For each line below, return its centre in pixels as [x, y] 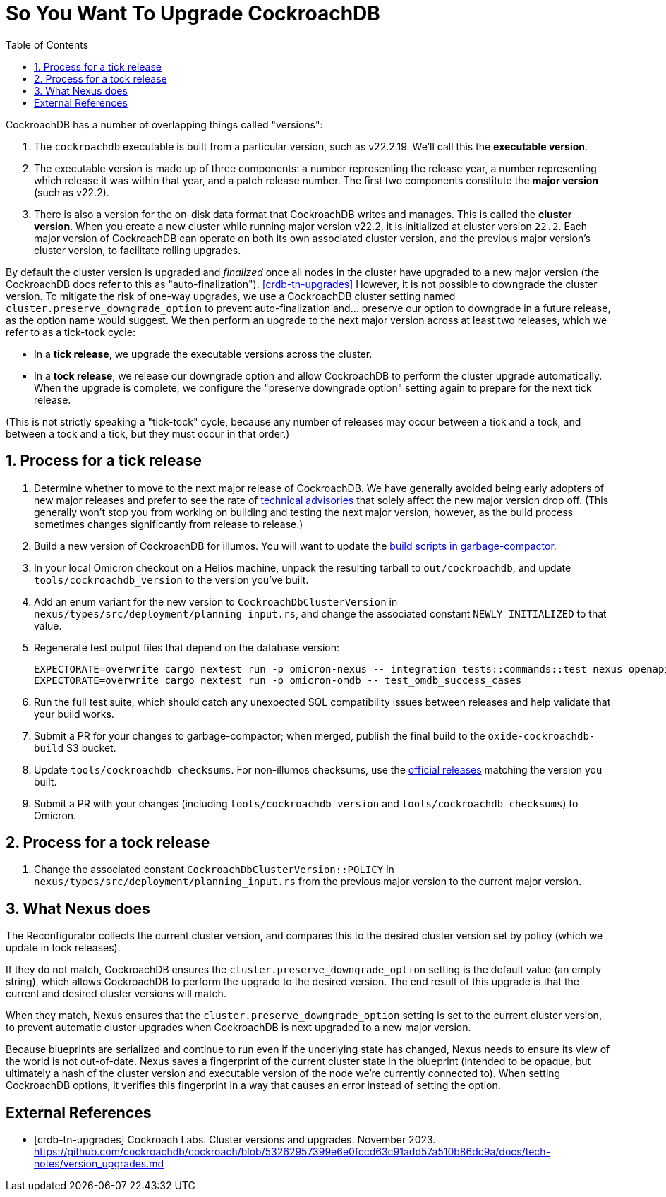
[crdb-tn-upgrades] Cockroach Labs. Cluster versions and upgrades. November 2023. [235, 1140]
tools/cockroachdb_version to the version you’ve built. [171, 579]
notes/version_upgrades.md [99, 1164]
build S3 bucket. [75, 747]
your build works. [74, 714]
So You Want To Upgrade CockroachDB [193, 13]
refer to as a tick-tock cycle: [71, 332]
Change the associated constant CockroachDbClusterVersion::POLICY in [214, 870]
